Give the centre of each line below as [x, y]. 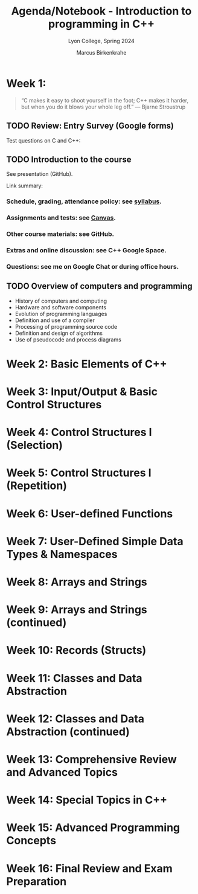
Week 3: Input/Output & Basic [82, 392]
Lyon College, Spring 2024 [101, 41]
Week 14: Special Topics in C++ [87, 800]
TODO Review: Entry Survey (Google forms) [90, 126]
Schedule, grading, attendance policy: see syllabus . [84, 201]
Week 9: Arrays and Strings [77, 610]
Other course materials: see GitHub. [60, 234]
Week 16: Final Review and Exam [90, 868]
